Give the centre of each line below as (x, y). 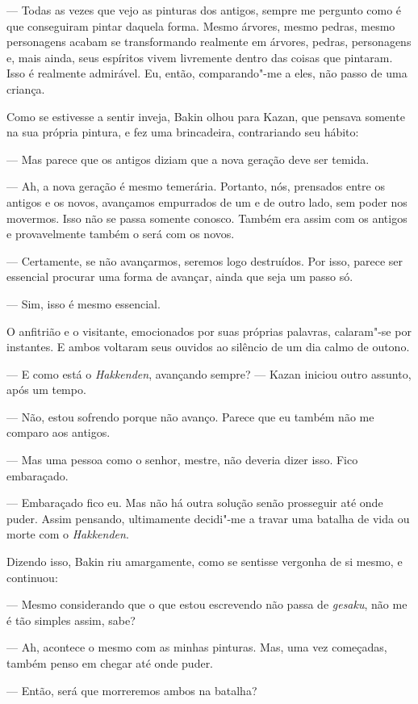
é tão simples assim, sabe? (71, 620)
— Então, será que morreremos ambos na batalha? (132, 690)
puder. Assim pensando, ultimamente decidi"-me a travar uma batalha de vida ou (208, 518)
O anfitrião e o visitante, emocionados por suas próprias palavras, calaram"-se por (209, 331)
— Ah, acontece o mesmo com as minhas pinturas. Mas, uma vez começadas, (197, 647)
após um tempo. (46, 390)
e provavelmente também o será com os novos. (121, 234)
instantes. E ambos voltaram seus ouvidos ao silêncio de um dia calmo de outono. (208, 347)
